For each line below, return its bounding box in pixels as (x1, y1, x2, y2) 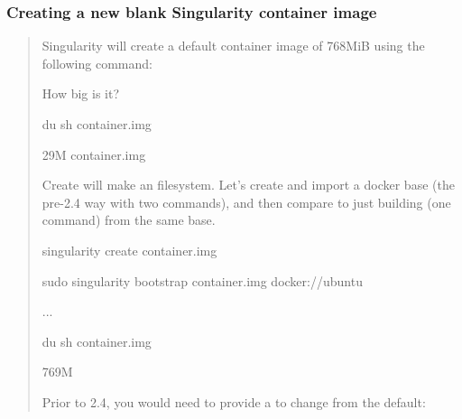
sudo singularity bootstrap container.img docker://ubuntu (42, 271, 363, 290)
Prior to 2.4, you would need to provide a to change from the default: (42, 392, 426, 411)
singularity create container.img (42, 240, 217, 259)
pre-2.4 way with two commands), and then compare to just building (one (42, 192, 451, 211)
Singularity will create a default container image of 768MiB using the (42, 36, 425, 55)
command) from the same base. (42, 210, 216, 229)
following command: (42, 53, 152, 72)
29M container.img (42, 144, 146, 163)
